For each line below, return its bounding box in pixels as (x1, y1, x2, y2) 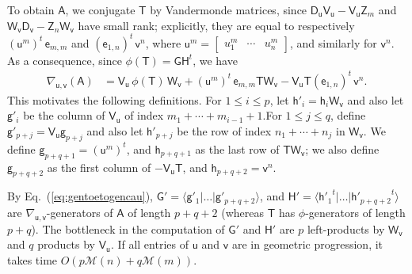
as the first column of (47, 158, 151, 175)
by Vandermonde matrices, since (150, 2, 307, 17)
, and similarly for (289, 34, 377, 51)
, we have (193, 51, 238, 68)
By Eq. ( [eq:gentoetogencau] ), (7, 188, 153, 204)
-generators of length (305, 204, 406, 220)
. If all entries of (110, 236, 189, 253)
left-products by (307, 220, 385, 237)
